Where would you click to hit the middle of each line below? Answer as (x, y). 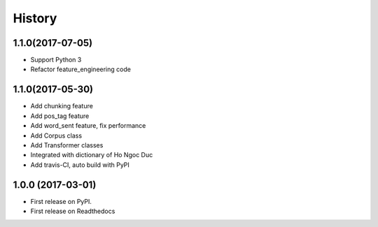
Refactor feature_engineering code (80, 69)
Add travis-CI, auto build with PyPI (80, 165)
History (35, 18)
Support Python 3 (56, 60)
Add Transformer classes (67, 145)
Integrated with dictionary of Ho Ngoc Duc (92, 155)
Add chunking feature (62, 106)
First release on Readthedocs (73, 211)
